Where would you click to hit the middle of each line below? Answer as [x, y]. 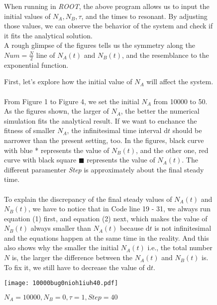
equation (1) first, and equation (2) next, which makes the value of [106, 218]
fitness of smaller [30, 130]
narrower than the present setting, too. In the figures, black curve [104, 140]
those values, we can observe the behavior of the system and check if [108, 26]
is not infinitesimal [183, 228]
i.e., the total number [180, 247]
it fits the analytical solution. [48, 35]
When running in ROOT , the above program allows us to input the [107, 6]
